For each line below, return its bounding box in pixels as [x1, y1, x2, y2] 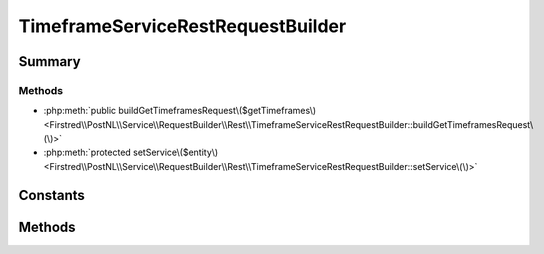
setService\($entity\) [133, 146, 219, 159]
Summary [18, 53, 81, 70]
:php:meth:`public [43, 105, 117, 117]
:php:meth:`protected [43, 146, 132, 159]
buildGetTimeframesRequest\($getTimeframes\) [118, 105, 317, 117]
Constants [18, 186, 85, 204]
